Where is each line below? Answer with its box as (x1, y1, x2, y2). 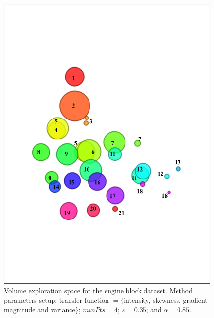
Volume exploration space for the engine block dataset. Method (4, 285, 193, 296)
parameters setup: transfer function (4, 295, 109, 305)
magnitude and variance (4, 304, 75, 315)
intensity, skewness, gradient (124, 295, 208, 305)
